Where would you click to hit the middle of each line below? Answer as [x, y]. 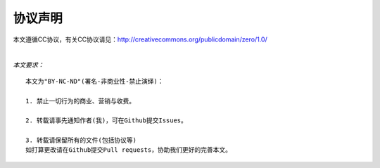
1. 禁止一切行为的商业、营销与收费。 [81, 101]
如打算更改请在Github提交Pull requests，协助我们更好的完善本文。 [129, 150]
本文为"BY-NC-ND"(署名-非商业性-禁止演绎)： [95, 81]
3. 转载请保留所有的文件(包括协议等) [81, 140]
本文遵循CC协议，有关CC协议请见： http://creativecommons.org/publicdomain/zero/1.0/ [140, 39]
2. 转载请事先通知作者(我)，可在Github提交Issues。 [107, 121]
